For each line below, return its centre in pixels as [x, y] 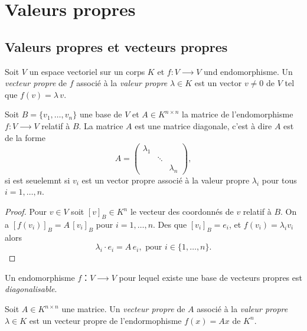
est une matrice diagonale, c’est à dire [203, 125]
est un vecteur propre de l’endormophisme [105, 320]
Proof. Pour [26, 212]
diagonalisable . [31, 289]
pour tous [279, 180]
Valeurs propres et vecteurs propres [116, 46]
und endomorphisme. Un [248, 71]
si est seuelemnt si [37, 180]
